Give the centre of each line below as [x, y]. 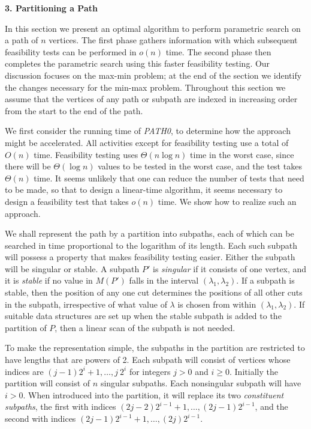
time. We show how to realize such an [227, 201]
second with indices [40, 418]
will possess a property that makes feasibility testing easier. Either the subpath [150, 257]
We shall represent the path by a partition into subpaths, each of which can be [150, 233]
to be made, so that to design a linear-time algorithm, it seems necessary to [144, 190]
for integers [150, 371]
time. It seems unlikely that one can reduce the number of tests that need [169, 178]
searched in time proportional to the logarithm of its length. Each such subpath [151, 245]
